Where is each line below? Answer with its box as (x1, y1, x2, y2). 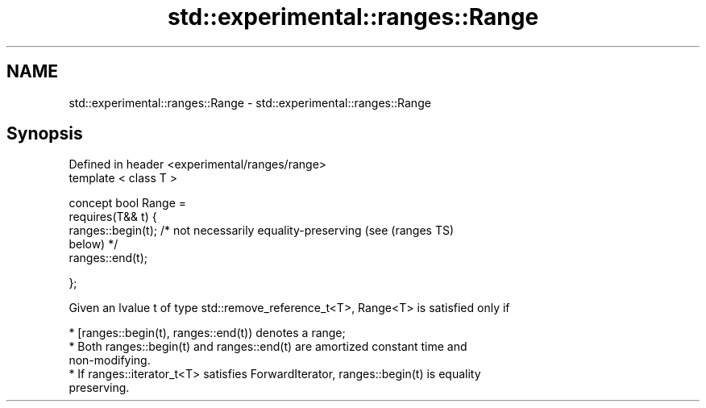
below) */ (69, 237, 118, 252)
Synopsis (6, 123, 83, 144)
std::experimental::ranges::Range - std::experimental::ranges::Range (69, 95, 431, 110)
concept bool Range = (69, 196, 187, 210)
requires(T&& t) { (69, 210, 157, 224)
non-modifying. (69, 353, 151, 368)
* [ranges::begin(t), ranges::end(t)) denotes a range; (69, 326, 346, 340)
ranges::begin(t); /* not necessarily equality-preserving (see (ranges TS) (69, 223, 455, 238)
